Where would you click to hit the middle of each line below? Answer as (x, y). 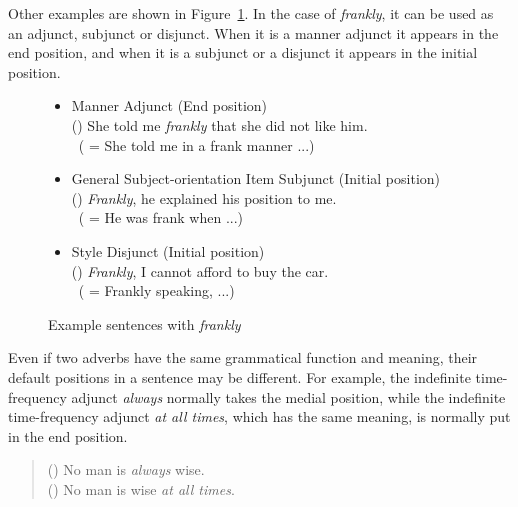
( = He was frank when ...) (161, 217)
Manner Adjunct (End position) (169, 105)
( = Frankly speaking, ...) (156, 290)
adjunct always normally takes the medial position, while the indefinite (288, 396)
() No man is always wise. (126, 469)
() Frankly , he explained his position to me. (204, 197)
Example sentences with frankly (144, 323)
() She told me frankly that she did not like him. (219, 124)
